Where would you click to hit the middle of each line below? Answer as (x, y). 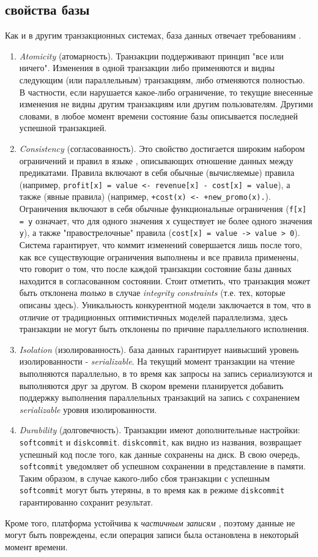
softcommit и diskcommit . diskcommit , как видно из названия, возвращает (160, 441)
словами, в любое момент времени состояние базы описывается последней (159, 116)
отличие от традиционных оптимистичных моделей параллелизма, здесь (153, 316)
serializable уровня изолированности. (88, 409)
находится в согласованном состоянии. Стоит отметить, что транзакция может (165, 280)
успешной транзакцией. (63, 128)
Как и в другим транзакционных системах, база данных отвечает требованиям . (153, 35)
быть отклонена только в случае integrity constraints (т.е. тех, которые (152, 293)
